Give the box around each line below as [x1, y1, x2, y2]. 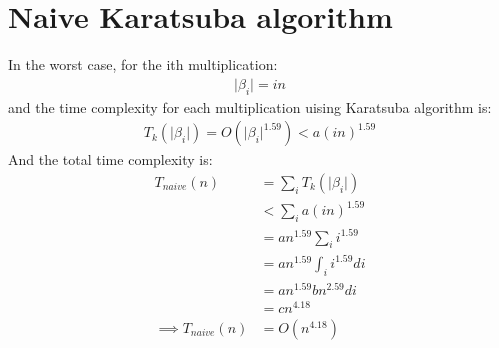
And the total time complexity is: [8, 149, 213, 170]
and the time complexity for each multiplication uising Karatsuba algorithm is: [8, 96, 492, 117]
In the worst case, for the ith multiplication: [8, 54, 278, 75]
